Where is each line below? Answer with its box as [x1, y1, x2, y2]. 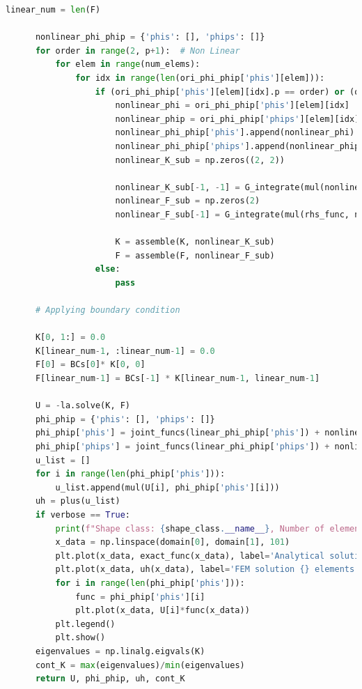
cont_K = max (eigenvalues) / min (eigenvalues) [35, 660, 245, 670]
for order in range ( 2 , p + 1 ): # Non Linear [35, 45, 240, 56]
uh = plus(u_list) [35, 496, 120, 506]
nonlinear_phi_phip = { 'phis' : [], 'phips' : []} [35, 32, 265, 42]
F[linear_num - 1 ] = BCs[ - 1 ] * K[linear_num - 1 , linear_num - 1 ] [35, 373, 320, 384]
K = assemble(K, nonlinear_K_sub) [115, 237, 275, 247]
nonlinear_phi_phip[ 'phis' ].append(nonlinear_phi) [115, 127, 355, 138]
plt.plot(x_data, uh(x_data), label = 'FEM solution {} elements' [55, 564, 360, 575]
